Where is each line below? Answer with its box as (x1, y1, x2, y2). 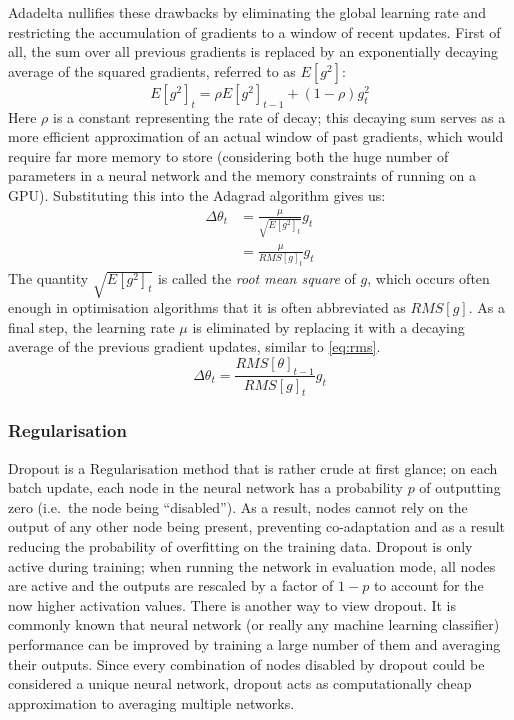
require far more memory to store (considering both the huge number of (8, 145, 449, 166)
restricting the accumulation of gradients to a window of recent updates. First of (8, 21, 501, 42)
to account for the (373, 575, 484, 596)
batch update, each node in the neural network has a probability (8, 477, 403, 498)
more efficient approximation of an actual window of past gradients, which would (8, 126, 504, 147)
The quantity (8, 268, 89, 289)
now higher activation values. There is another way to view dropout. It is (8, 594, 456, 615)
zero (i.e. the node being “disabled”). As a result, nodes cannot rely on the (8, 496, 468, 517)
